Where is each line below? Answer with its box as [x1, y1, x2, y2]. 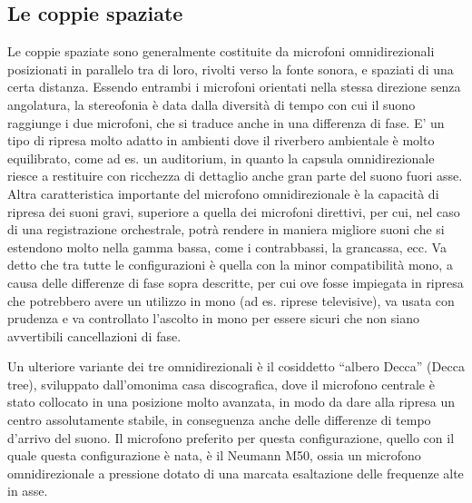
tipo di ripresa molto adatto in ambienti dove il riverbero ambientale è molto [7, 131, 435, 150]
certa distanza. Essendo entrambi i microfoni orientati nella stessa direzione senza [7, 77, 461, 96]
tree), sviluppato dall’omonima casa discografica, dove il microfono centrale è [7, 374, 435, 393]
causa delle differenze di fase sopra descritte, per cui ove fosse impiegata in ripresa [7, 272, 464, 291]
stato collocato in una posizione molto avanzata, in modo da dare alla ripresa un [7, 392, 456, 411]
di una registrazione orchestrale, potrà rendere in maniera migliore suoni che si [7, 220, 445, 239]
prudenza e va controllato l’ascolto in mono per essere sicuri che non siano [7, 309, 419, 328]
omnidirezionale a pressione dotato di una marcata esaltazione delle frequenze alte [7, 463, 464, 482]
